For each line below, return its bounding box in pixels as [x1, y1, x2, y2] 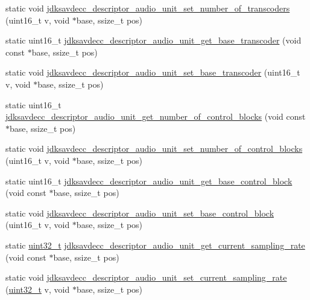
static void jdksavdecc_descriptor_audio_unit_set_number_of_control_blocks [5, 142, 303, 155]
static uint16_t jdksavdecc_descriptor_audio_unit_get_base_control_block [5, 174, 293, 187]
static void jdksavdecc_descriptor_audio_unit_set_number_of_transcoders [5, 2, 290, 14]
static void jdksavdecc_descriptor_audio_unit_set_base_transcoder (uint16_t [5, 66, 300, 79]
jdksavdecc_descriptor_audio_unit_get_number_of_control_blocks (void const [5, 110, 306, 123]
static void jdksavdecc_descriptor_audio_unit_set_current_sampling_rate [5, 271, 287, 284]
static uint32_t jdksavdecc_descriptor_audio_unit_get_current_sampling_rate [5, 238, 305, 251]
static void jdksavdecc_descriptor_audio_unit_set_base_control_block [5, 206, 274, 219]
